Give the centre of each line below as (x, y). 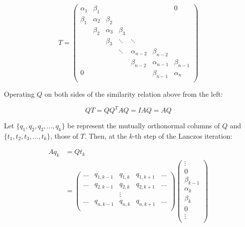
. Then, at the (106, 135)
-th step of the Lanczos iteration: (183, 135)
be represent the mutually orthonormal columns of (144, 125)
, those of (64, 135)
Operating (19, 94)
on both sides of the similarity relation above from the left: (134, 94)
